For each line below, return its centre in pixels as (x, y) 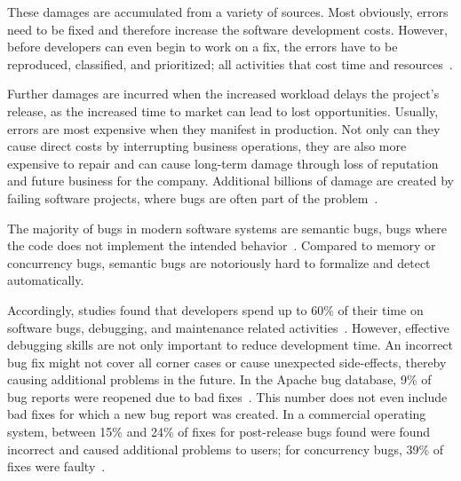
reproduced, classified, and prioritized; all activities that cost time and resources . (230, 63)
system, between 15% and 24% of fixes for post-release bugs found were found (219, 432)
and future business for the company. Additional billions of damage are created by (230, 181)
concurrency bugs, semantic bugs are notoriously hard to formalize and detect (219, 262)
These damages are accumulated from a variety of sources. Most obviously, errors (228, 12)
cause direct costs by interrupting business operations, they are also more (207, 146)
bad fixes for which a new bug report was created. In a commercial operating (217, 414)
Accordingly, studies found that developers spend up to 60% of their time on (215, 309)
